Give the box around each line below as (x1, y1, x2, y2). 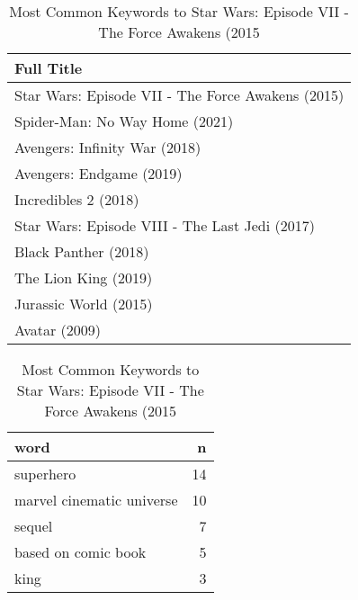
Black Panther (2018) (14, 241, 149, 262)
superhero (14, 463, 76, 484)
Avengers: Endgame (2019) (14, 163, 183, 184)
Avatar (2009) (14, 319, 102, 340)
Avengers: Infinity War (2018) (14, 137, 201, 157)
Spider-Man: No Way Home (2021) (14, 111, 234, 131)
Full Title (14, 58, 83, 78)
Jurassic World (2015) (14, 293, 153, 314)
